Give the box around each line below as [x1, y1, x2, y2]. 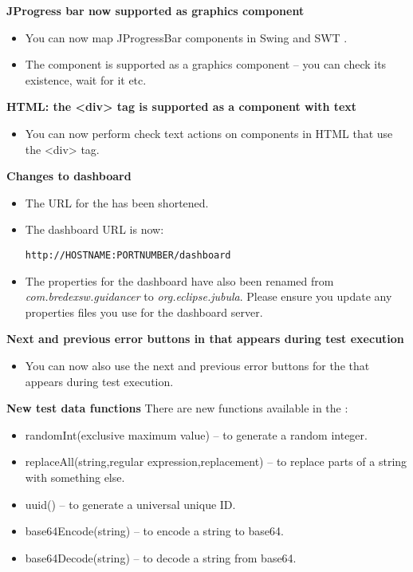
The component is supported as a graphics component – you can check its [25, 56, 387, 73]
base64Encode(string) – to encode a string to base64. [25, 523, 284, 539]
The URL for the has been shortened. [25, 194, 209, 211]
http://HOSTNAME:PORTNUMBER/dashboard [25, 249, 231, 261]
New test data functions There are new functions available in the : [6, 400, 348, 416]
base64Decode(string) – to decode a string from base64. [25, 549, 297, 566]
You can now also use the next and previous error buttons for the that [25, 357, 370, 373]
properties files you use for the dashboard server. [25, 303, 263, 320]
